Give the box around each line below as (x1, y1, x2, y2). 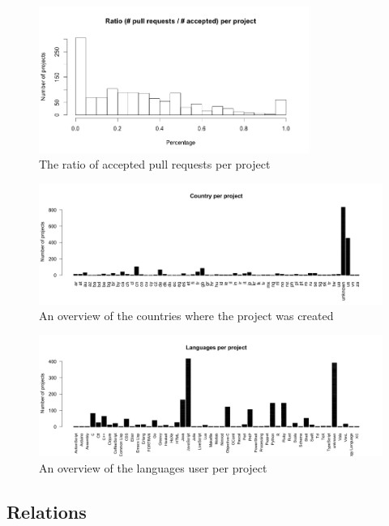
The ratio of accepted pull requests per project (39, 156, 271, 173)
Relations (6, 498, 87, 524)
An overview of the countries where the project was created (39, 307, 334, 324)
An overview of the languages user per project (39, 459, 267, 476)
